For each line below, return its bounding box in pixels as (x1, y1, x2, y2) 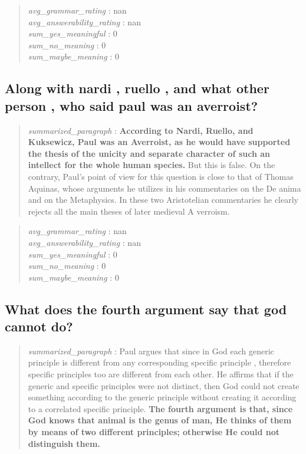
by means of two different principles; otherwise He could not (28, 426, 280, 438)
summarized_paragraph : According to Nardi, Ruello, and (28, 124, 254, 136)
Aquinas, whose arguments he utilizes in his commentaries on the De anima (28, 182, 301, 194)
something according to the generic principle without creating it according (28, 391, 297, 403)
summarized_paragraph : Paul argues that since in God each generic (28, 344, 274, 357)
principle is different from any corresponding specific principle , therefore (28, 356, 291, 369)
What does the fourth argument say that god (5, 300, 287, 318)
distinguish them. (28, 437, 100, 449)
